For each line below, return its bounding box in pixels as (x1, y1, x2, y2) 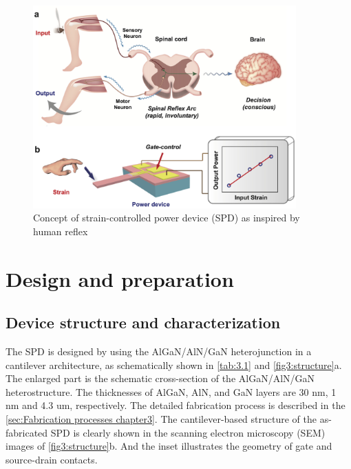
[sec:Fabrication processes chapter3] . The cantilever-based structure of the (6, 411, 317, 426)
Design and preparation (6, 264, 234, 292)
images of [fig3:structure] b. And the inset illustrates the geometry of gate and (6, 439, 332, 453)
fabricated (6, 425, 48, 439)
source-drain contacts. (6, 452, 98, 466)
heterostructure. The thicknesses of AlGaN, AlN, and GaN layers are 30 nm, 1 (6, 384, 337, 399)
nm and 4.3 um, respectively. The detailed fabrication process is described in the (6, 398, 345, 412)
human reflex (33, 223, 88, 238)
